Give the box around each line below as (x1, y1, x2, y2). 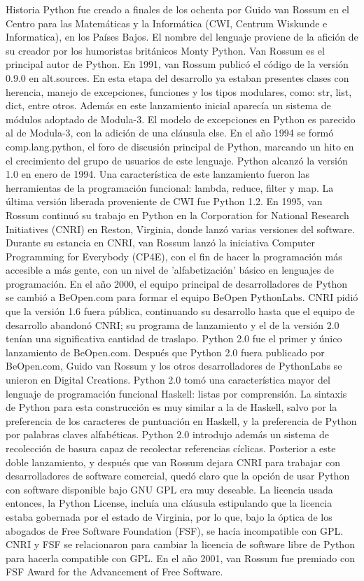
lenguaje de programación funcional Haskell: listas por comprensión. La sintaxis (6, 386, 347, 400)
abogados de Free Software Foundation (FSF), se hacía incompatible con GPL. (6, 523, 344, 538)
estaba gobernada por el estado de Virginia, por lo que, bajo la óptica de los (6, 509, 332, 524)
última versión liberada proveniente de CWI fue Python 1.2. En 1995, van (6, 194, 323, 209)
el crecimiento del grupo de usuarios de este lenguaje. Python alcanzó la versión (6, 153, 348, 167)
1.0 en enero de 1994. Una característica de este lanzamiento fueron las (6, 167, 309, 181)
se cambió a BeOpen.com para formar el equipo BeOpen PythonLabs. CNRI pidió (6, 290, 358, 304)
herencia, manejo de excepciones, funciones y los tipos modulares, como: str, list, (6, 84, 352, 99)
